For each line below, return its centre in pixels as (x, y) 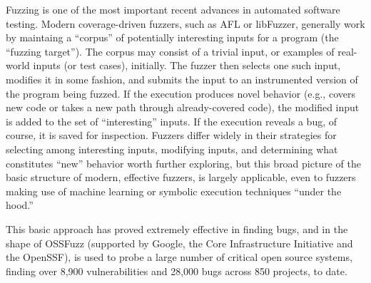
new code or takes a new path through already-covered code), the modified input (183, 107)
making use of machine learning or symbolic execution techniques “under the (174, 191)
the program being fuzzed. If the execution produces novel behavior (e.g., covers (181, 93)
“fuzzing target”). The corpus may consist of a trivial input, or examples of (170, 51)
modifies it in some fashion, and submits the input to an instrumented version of (182, 79)
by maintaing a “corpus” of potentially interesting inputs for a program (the (172, 37)
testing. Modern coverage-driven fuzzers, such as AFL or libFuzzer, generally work (185, 23)
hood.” (20, 205)
